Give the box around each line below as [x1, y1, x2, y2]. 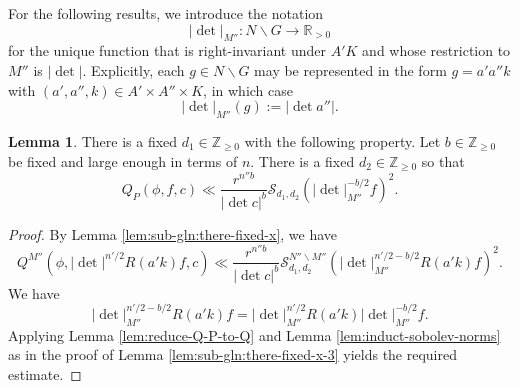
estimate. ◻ [8, 363, 82, 384]
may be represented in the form [254, 59, 447, 80]
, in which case [203, 79, 293, 100]
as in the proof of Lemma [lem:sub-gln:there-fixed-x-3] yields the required [8, 344, 457, 365]
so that [421, 150, 465, 171]
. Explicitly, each [82, 59, 185, 80]
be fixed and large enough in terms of [8, 150, 238, 171]
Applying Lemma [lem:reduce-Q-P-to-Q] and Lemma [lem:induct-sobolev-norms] [8, 324, 501, 345]
